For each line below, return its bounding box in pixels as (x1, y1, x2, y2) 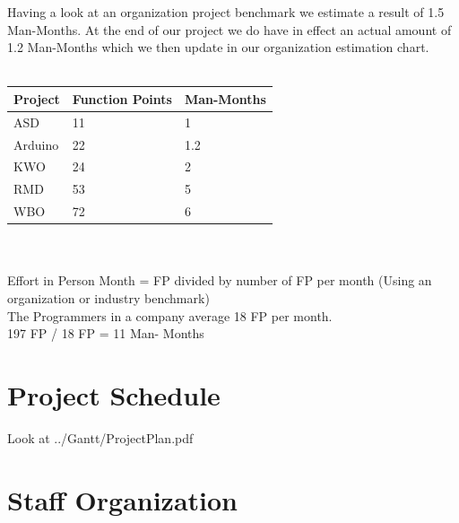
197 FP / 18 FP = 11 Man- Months (7, 324, 204, 343)
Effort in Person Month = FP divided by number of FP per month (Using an (7, 271, 432, 290)
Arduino (13, 135, 59, 153)
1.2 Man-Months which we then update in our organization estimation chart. (7, 38, 429, 57)
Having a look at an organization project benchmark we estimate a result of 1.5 (7, 3, 445, 21)
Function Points (72, 89, 172, 108)
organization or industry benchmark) (7, 288, 210, 307)
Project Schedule (7, 376, 221, 413)
